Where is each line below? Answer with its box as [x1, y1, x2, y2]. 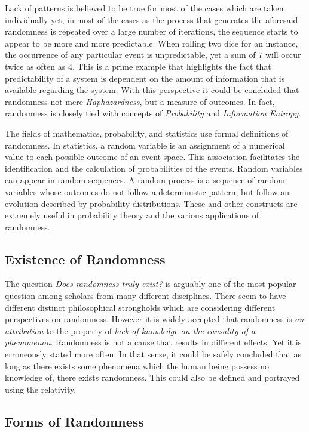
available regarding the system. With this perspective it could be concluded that [5, 84, 299, 96]
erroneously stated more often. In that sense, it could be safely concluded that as [5, 348, 302, 360]
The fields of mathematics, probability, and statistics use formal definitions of [5, 126, 289, 139]
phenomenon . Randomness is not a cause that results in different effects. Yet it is [5, 336, 302, 348]
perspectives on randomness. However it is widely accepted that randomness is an [5, 313, 304, 325]
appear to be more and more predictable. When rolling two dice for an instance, [5, 36, 298, 49]
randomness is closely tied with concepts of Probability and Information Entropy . [5, 107, 301, 119]
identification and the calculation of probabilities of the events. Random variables [5, 162, 303, 174]
